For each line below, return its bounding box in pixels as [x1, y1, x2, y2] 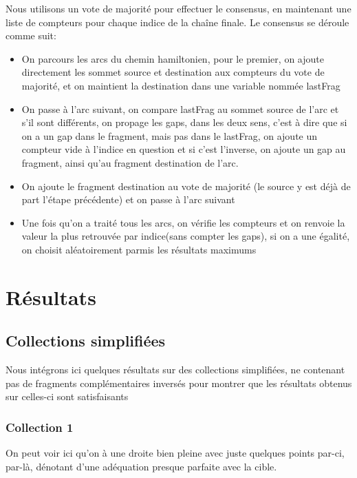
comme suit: [6, 28, 56, 43]
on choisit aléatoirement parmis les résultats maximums [21, 242, 257, 256]
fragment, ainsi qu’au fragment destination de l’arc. [21, 155, 239, 169]
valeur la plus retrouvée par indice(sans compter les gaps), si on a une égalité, [21, 229, 350, 243]
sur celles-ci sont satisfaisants [6, 389, 129, 404]
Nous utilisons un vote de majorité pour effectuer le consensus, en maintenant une [6, 1, 351, 15]
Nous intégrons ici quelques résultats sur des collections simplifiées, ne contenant [6, 362, 345, 377]
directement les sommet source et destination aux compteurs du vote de [21, 65, 325, 79]
